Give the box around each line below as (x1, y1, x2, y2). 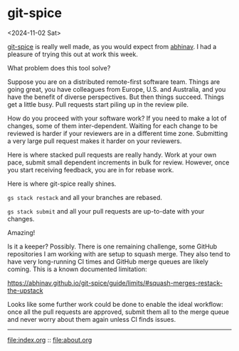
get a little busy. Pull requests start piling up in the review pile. (7, 100, 189, 108)
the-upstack (7, 286, 43, 295)
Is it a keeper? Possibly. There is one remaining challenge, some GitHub (7, 242, 218, 251)
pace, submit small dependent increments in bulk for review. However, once (7, 158, 230, 167)
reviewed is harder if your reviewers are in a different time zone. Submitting (7, 129, 228, 137)
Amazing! (7, 228, 36, 236)
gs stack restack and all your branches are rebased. (7, 193, 162, 201)
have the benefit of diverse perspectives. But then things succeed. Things (7, 93, 225, 101)
